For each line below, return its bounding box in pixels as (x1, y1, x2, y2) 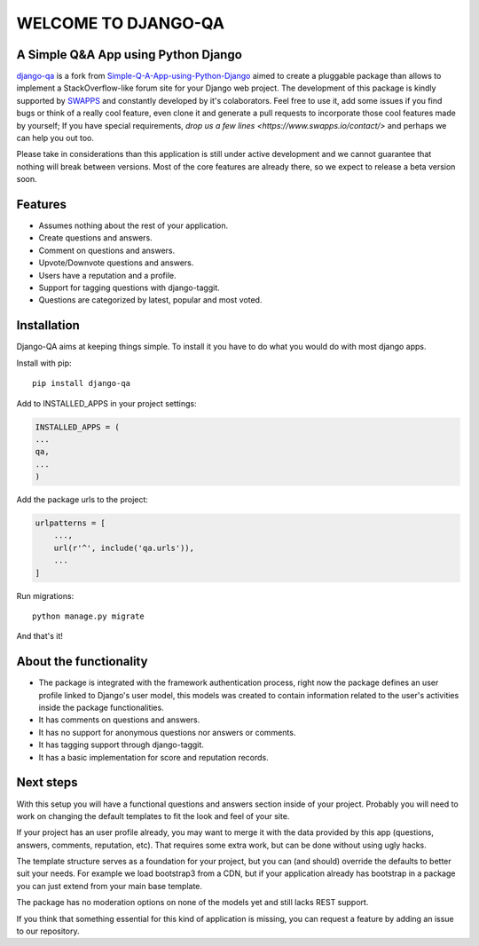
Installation (16, 318, 80, 333)
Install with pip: (16, 358, 72, 368)
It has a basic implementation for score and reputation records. (38, 752, 270, 762)
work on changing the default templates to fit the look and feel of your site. (16, 810, 290, 821)
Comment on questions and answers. (38, 245, 176, 256)
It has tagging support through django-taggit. (38, 739, 204, 750)
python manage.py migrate (32, 611, 145, 621)
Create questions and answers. (38, 233, 153, 243)
